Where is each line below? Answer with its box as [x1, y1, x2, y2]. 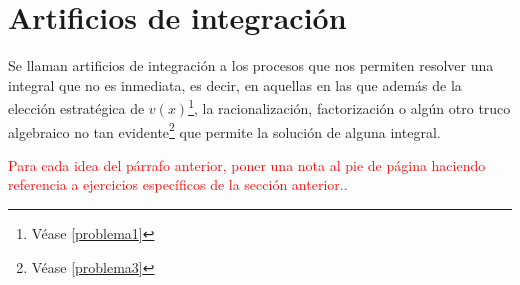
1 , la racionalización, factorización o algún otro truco [188, 95, 511, 118]
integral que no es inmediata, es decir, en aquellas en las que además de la [8, 74, 462, 95]
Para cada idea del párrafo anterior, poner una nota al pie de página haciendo [8, 154, 486, 175]
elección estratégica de [8, 97, 145, 118]
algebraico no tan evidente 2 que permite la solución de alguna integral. [8, 118, 441, 142]
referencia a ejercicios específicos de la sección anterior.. [8, 174, 348, 195]
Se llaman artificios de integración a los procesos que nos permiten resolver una [8, 55, 494, 76]
